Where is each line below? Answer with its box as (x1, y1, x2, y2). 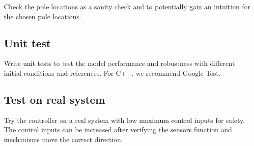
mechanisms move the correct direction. (4, 134, 123, 144)
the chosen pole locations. (4, 11, 81, 21)
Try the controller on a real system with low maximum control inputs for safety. (4, 115, 245, 125)
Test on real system (4, 91, 106, 107)
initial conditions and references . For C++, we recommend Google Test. (4, 67, 221, 78)
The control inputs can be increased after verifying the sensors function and (4, 124, 232, 135)
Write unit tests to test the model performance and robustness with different (4, 58, 235, 68)
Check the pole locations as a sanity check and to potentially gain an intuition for (4, 1, 251, 11)
